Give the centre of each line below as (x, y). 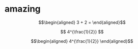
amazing (23, 9)
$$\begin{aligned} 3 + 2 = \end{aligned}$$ (82, 22)
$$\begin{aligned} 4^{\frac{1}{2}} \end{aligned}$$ (82, 41)
